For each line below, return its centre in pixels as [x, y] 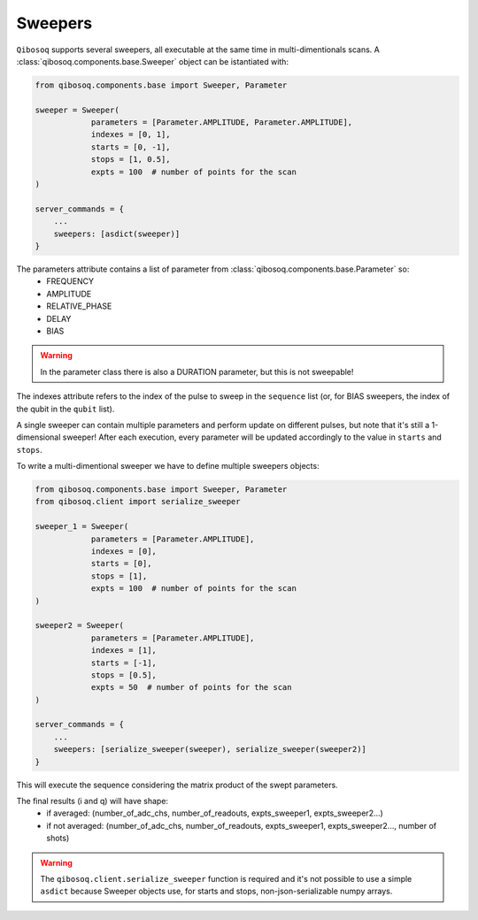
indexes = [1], [123, 651]
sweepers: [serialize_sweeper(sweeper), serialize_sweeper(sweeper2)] [210, 749]
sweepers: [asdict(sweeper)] [117, 234]
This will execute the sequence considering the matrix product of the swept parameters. [177, 785]
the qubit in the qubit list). [66, 409]
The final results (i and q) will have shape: [92, 801]
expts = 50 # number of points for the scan [191, 687]
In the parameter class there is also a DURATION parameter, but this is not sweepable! [197, 372]
